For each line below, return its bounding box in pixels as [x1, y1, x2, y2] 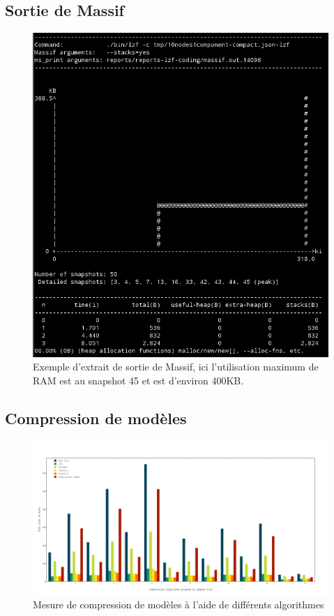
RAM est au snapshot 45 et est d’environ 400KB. [33, 373, 244, 387]
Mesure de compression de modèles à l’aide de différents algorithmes [33, 597, 324, 612]
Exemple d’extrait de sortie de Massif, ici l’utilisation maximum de [33, 359, 319, 374]
